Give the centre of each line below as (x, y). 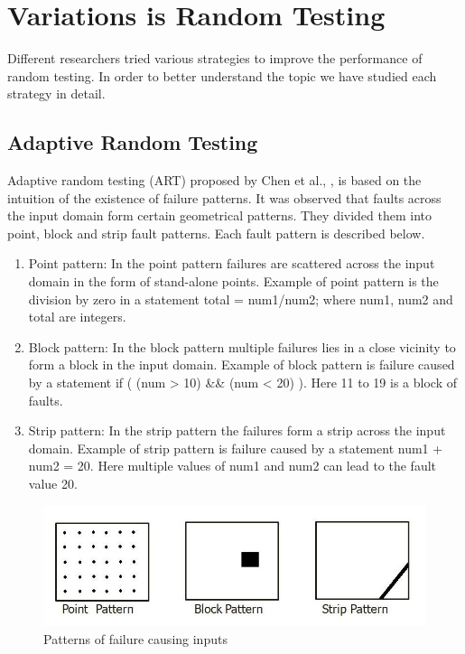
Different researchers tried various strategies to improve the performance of (215, 58)
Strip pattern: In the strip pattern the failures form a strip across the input (237, 430)
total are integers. (77, 317)
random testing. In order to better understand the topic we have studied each (222, 75)
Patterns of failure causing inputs (135, 639)
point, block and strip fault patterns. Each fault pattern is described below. (216, 233)
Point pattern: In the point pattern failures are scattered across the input (232, 263)
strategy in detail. (56, 93)
